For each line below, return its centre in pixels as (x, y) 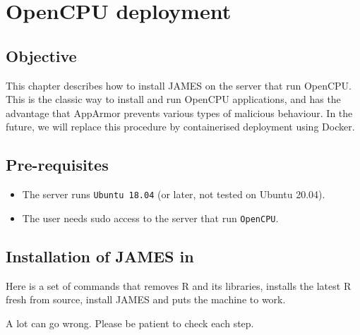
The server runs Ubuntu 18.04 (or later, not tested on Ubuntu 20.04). (174, 194)
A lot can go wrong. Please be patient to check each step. (130, 323)
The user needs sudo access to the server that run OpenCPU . (150, 218)
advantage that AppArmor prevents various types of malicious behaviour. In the (179, 112)
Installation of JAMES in (100, 256)
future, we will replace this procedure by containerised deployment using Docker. (180, 127)
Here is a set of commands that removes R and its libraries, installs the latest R (179, 285)
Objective (41, 55)
